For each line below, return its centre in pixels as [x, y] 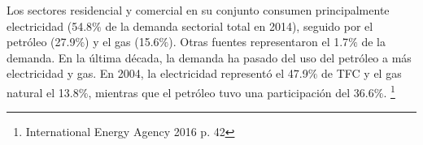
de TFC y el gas [362, 73]
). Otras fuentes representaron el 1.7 [259, 42]
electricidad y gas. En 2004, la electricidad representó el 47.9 [157, 73]
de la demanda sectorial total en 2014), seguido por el [239, 26]
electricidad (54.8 [50, 26]
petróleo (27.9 [41, 42]
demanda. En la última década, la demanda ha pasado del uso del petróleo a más [209, 57]
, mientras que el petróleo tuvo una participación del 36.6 [231, 92]
